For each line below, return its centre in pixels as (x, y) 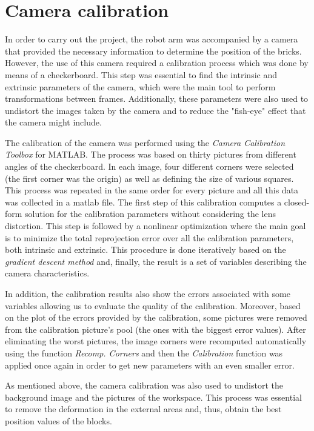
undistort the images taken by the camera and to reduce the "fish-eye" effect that (155, 110)
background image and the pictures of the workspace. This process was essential (153, 397)
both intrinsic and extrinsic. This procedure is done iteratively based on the (145, 249)
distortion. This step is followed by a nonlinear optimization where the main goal (155, 226)
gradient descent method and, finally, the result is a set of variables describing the (156, 261)
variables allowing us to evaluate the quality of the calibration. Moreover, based (153, 305)
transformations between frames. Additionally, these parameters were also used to (157, 99)
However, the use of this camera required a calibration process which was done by (157, 63)
